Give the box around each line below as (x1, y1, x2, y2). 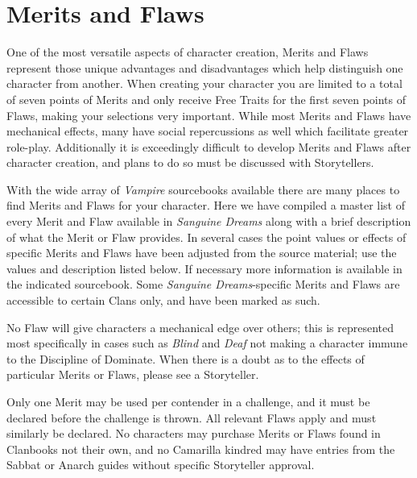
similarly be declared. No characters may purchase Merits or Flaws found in (6, 425, 381, 442)
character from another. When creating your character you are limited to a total (6, 75, 403, 92)
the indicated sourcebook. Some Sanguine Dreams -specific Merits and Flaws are (6, 276, 400, 293)
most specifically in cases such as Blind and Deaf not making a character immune (6, 335, 408, 351)
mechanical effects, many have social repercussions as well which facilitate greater (6, 123, 409, 139)
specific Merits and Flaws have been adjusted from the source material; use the (6, 244, 397, 261)
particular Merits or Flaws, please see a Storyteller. (6, 366, 259, 383)
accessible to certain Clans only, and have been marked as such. (6, 292, 320, 309)
